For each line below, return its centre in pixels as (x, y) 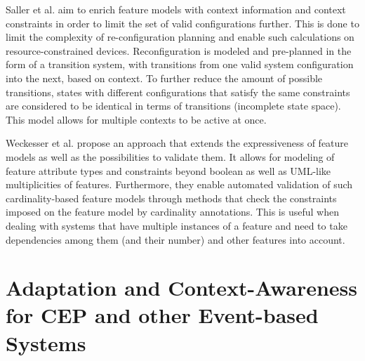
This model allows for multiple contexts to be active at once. (136, 119)
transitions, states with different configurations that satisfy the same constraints (178, 92)
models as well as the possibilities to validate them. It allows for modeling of (170, 156)
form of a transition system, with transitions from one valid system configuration (180, 64)
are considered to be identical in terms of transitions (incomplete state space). (173, 106)
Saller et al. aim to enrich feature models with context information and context (176, 9)
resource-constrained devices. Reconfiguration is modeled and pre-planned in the (179, 50)
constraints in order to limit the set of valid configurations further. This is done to (182, 23)
